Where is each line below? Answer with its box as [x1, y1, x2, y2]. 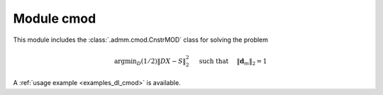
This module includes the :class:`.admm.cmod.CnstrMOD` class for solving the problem [13, 35, 269, 44]
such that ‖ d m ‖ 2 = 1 [199, 57, 267, 67]
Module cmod [13, 11, 96, 26]
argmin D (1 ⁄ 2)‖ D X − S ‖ [113, 57, 187, 67]
